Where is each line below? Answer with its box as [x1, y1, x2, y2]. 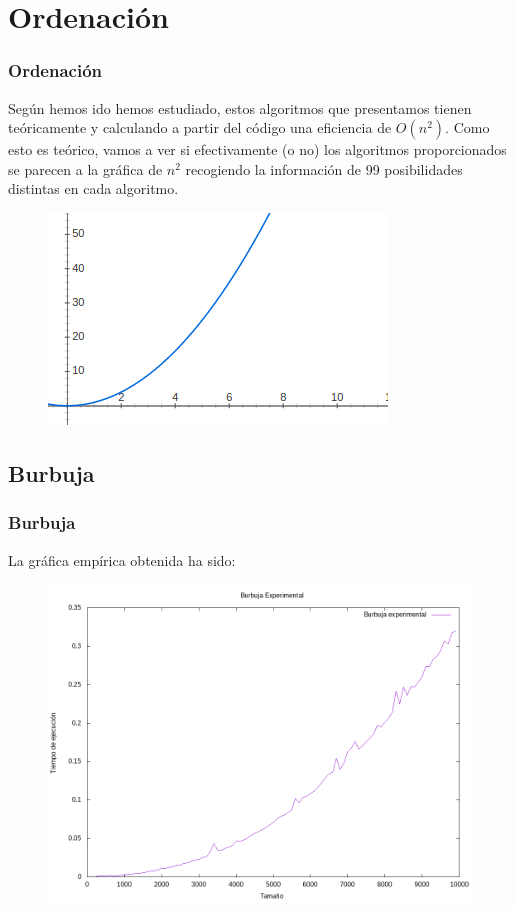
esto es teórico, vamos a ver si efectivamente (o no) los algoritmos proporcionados [8, 139, 507, 160]
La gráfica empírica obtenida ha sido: [8, 549, 236, 570]
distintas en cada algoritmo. [8, 178, 179, 199]
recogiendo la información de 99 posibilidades [185, 158, 463, 179]
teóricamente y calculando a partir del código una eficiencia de [8, 117, 392, 138]
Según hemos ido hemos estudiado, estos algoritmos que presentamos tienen [8, 97, 472, 118]
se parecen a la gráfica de [8, 158, 163, 179]
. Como [445, 117, 490, 138]
